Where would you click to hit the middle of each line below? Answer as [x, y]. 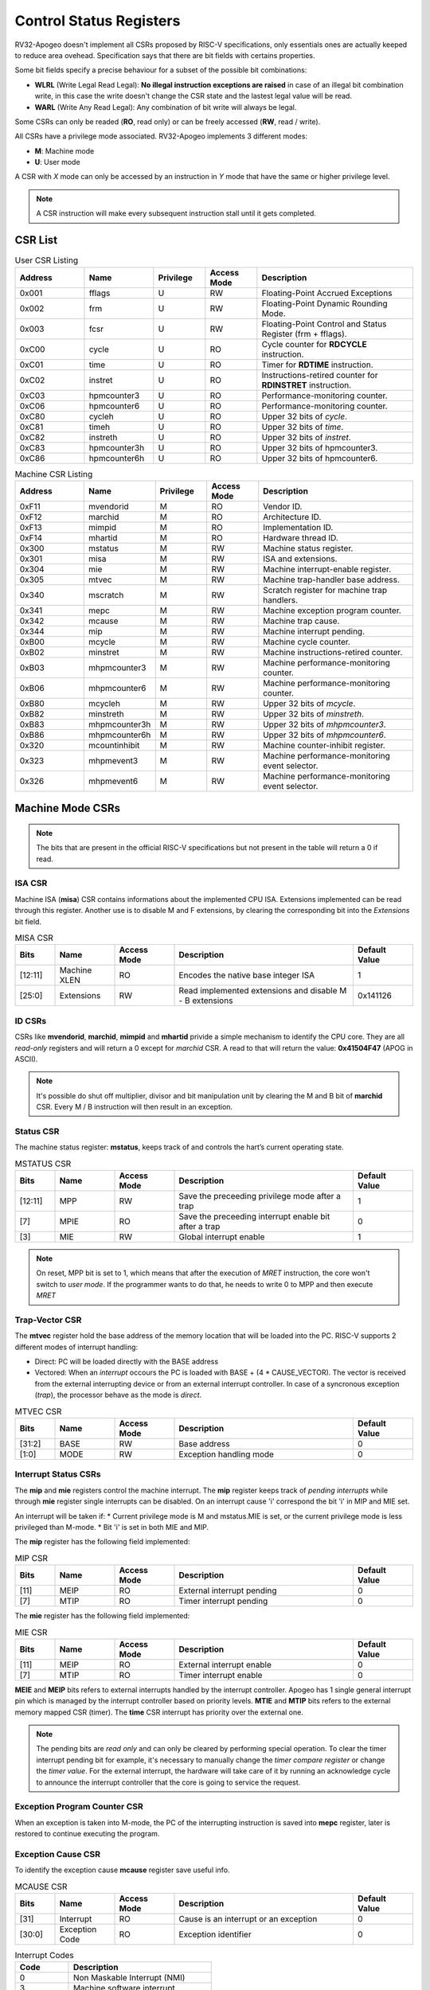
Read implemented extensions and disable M [263, 991]
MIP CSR [31, 1558]
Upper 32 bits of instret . [307, 437]
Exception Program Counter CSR [79, 1807]
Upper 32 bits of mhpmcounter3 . [324, 724]
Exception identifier [215, 1934]
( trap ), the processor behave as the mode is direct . [118, 1395]
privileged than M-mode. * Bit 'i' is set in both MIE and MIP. [112, 1527]
